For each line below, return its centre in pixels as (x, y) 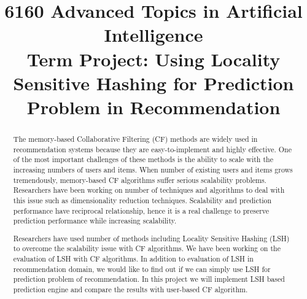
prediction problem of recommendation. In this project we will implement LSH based (149, 279)
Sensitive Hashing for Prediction (153, 83)
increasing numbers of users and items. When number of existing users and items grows (153, 169)
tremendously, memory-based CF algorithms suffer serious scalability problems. (140, 180)
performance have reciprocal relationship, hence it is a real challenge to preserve (141, 210)
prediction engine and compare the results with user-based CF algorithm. (130, 289)
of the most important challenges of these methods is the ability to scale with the (143, 159)
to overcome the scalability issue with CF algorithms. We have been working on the (147, 248)
